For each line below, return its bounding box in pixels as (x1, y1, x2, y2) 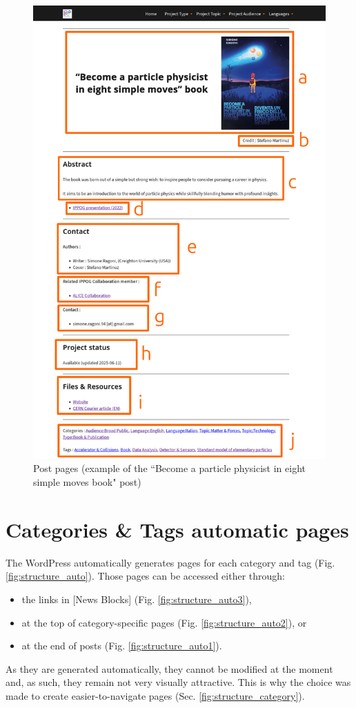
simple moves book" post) (33, 475, 141, 489)
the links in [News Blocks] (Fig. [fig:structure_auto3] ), (21, 591, 252, 606)
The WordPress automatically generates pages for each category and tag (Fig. (6, 555, 335, 569)
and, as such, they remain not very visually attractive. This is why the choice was (6, 675, 351, 689)
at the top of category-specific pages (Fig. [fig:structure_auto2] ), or (21, 615, 307, 629)
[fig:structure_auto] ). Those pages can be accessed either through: (6, 569, 285, 583)
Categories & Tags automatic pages (6, 515, 349, 543)
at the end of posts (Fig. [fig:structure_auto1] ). (21, 638, 222, 653)
